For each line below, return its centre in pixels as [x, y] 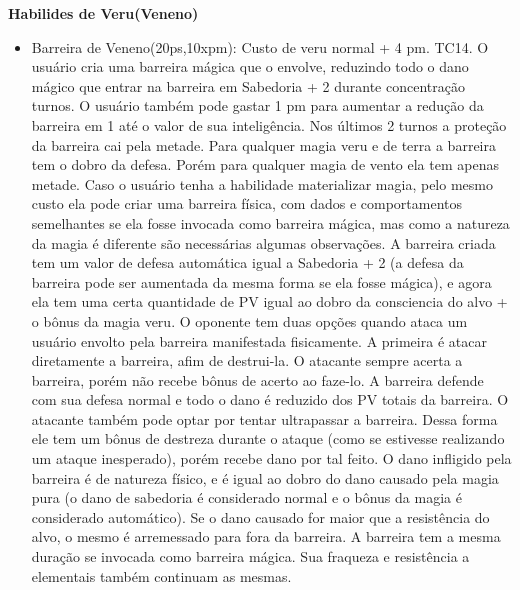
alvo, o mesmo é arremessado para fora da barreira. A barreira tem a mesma [266, 536]
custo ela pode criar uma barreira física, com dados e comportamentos [247, 203]
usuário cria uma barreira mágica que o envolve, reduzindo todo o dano [250, 66]
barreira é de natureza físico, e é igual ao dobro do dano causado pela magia [265, 477]
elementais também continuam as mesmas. [161, 575]
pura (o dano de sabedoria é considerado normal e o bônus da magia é [246, 497]
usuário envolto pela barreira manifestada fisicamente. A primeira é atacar [259, 340]
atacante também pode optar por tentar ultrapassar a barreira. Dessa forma [264, 418]
